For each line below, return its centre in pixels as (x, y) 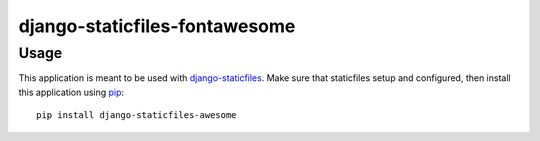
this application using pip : (71, 92)
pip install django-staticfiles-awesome (136, 115)
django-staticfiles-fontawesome (157, 26)
